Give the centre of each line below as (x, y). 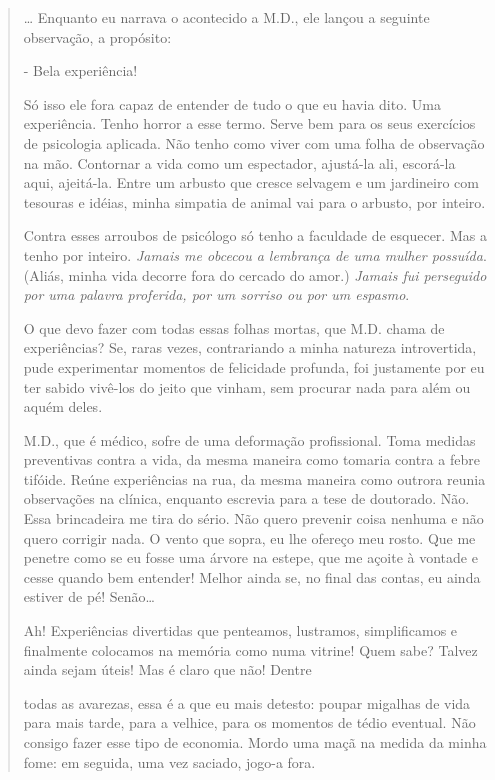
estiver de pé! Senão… (89, 596)
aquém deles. (63, 406)
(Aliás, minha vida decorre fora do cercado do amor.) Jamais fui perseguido (255, 274)
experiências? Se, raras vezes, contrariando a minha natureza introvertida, (250, 347)
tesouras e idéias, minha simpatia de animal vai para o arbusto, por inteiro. (254, 201)
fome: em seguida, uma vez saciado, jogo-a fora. (169, 761)
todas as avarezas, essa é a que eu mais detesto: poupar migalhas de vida (247, 702)
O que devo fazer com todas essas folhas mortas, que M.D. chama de (234, 327)
